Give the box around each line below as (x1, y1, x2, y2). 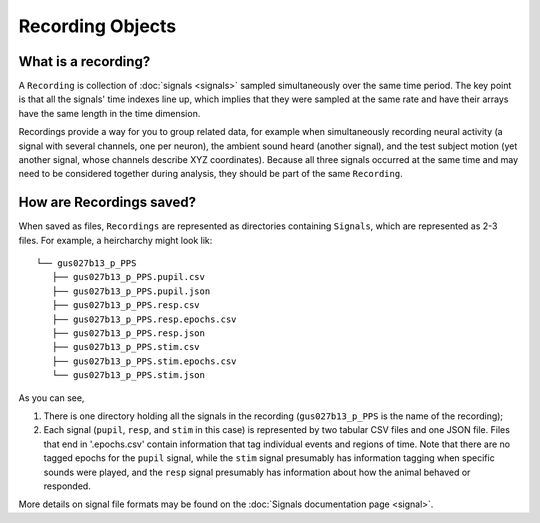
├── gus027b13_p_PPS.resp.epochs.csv (51, 313, 237, 325)
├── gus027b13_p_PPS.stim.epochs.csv (51, 355, 237, 367)
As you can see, (18, 391, 85, 404)
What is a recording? (18, 53, 151, 70)
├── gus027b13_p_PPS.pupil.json (51, 285, 211, 297)
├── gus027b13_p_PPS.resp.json (51, 328, 205, 339)
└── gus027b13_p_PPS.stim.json (51, 370, 205, 381)
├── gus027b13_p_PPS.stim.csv (51, 341, 200, 353)
